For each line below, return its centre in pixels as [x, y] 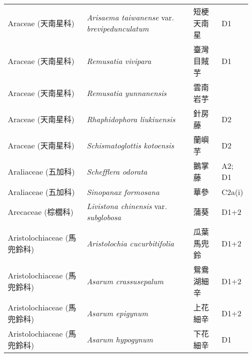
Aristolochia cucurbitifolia [131, 243]
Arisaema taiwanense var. [130, 17]
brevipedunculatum [118, 28]
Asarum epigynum [118, 313]
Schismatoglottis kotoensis [130, 145]
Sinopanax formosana [123, 192]
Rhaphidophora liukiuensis [131, 119]
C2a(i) [232, 192]
